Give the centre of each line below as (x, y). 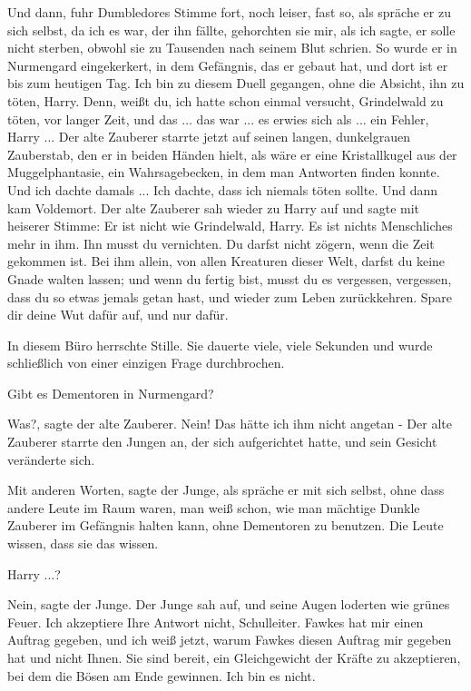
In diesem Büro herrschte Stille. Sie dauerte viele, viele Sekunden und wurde (220, 345)
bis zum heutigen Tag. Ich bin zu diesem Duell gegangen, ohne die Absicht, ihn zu (236, 83)
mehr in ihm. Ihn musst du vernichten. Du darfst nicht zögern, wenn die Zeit (221, 243)
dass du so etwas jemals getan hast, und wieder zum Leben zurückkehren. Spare (230, 296)
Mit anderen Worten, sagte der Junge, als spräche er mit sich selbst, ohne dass (226, 490)
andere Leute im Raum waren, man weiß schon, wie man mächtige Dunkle (214, 507)
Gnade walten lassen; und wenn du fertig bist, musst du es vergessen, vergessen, (230, 278)
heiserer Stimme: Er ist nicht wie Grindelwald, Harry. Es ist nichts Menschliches (230, 226)
